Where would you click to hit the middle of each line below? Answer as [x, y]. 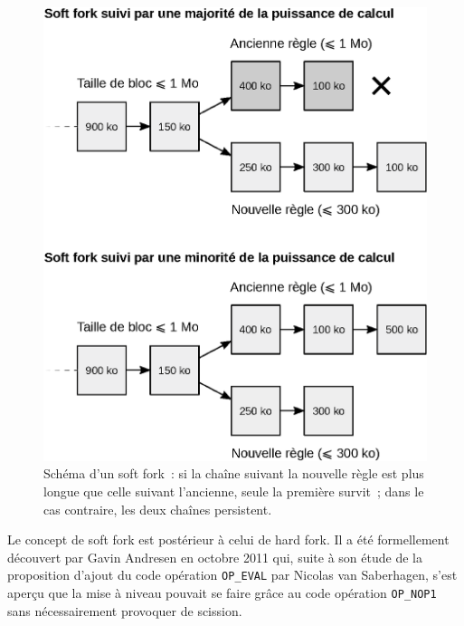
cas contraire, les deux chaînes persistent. [158, 509]
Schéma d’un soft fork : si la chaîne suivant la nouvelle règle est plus [234, 473]
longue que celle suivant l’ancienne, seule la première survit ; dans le [234, 491]
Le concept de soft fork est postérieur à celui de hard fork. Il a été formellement [228, 539]
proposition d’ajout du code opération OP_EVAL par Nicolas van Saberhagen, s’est [232, 575]
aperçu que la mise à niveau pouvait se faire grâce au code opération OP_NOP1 [222, 592]
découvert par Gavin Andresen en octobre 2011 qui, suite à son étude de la [215, 557]
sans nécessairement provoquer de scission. [125, 610]
